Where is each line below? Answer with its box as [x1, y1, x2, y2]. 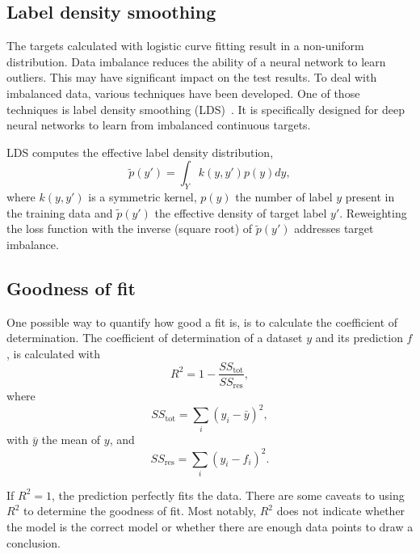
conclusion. [6, 534, 61, 551]
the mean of [41, 431, 101, 448]
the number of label [235, 188, 333, 205]
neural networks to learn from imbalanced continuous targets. [6, 116, 311, 133]
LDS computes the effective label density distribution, [6, 143, 274, 160]
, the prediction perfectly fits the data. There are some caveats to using [51, 486, 405, 503]
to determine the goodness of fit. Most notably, [23, 502, 257, 519]
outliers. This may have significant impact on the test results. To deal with [6, 69, 377, 86]
